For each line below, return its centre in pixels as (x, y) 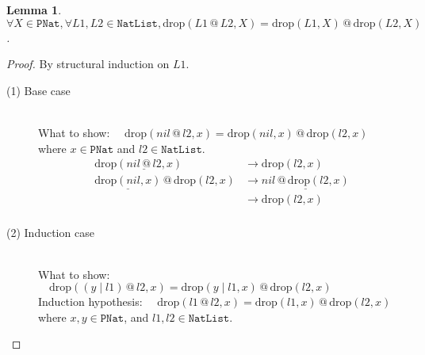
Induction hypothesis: (90, 302)
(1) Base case (38, 90)
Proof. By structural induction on (88, 64)
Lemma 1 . (34, 10)
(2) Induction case (50, 232)
